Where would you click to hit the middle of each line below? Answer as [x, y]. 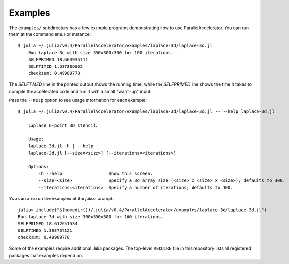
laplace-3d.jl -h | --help [61, 146]
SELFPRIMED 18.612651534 [48, 224]
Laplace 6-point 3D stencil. [63, 125]
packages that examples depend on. [46, 255]
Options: [38, 167]
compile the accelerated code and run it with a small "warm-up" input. [80, 91]
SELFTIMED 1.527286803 [55, 66]
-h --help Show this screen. [96, 173]
